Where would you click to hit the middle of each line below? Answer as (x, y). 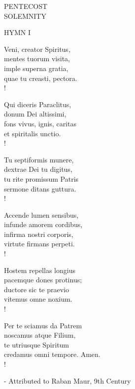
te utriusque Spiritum (37, 344)
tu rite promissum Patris (41, 178)
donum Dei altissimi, (35, 114)
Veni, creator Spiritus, (37, 49)
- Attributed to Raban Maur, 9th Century (67, 380)
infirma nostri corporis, (39, 234)
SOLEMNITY (25, 16)
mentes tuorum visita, (37, 58)
